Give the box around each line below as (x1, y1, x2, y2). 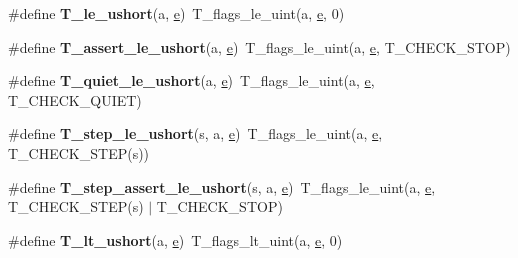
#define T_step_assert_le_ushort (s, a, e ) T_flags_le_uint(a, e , (8, 176, 436, 197)
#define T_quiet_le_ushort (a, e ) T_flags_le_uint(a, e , (8, 70, 375, 91)
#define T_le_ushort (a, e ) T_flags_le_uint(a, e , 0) (8, 3, 345, 23)
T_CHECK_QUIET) (8, 89, 142, 110)
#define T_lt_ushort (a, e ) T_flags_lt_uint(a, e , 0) (8, 229, 343, 250)
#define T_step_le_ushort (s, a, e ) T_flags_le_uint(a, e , (8, 123, 383, 144)
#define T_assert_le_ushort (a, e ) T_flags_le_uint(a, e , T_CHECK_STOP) (8, 36, 511, 57)
